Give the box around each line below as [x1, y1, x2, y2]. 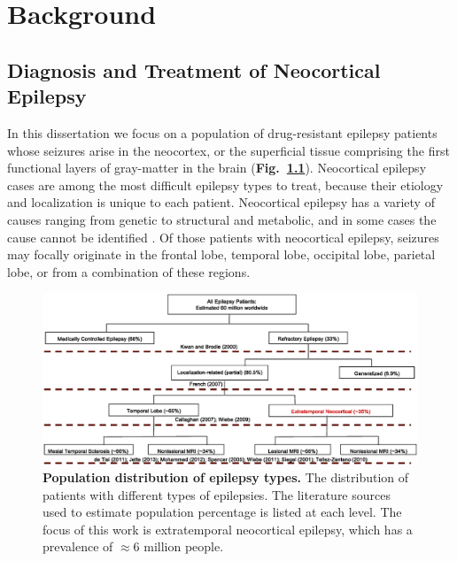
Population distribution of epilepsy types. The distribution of [43, 468, 409, 487]
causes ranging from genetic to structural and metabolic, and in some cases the [7, 210, 437, 228]
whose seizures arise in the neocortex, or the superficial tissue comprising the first [7, 141, 450, 159]
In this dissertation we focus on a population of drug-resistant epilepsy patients [7, 123, 438, 142]
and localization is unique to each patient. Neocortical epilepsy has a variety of [7, 193, 435, 211]
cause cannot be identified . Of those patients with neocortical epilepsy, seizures [7, 227, 439, 246]
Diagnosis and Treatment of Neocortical [7, 56, 381, 83]
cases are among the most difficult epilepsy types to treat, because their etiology [7, 175, 444, 194]
